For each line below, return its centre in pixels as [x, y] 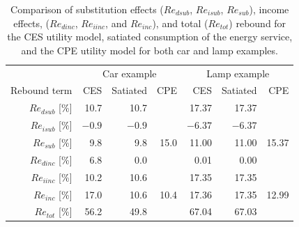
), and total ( [180, 23]
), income [269, 9]
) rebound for [258, 23]
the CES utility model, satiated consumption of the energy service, [150, 37]
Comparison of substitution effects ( [87, 9]
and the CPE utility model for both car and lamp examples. [149, 50]
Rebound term [41, 90]
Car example [130, 73]
